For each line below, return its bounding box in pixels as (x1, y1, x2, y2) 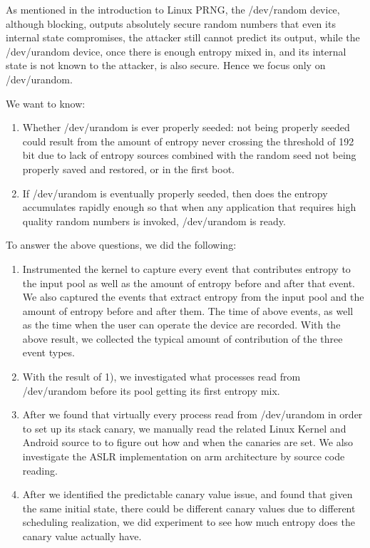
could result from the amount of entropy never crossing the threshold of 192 (22, 133, 354, 148)
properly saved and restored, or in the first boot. (22, 161, 235, 176)
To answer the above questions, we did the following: (6, 237, 237, 252)
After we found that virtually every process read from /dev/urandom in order (22, 407, 363, 422)
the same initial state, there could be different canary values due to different (22, 500, 356, 515)
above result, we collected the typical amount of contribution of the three (22, 331, 343, 346)
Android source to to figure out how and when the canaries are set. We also (22, 435, 354, 450)
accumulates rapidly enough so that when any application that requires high (22, 200, 356, 214)
